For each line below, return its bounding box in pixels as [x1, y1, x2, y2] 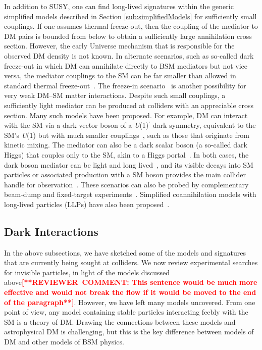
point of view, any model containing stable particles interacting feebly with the [4, 307, 248, 317]
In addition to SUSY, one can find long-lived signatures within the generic [4, 1, 234, 11]
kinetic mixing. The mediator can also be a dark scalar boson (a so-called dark [4, 139, 247, 150]
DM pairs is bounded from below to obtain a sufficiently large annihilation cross [4, 30, 252, 41]
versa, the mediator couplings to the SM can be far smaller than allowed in [4, 70, 236, 81]
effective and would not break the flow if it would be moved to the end [4, 287, 256, 297]
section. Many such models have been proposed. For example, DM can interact [4, 110, 248, 120]
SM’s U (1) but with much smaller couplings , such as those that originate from [4, 129, 249, 140]
